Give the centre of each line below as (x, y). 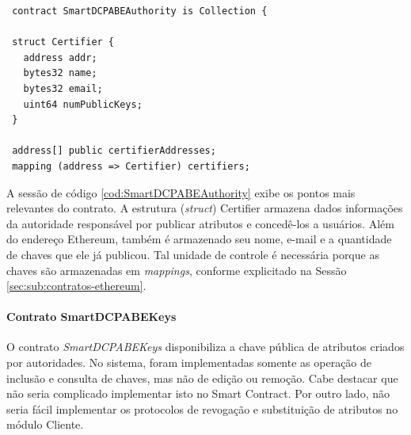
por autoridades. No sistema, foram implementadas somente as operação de (189, 362)
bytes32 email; (63, 88)
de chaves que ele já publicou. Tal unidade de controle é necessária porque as (193, 254)
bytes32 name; (60, 73)
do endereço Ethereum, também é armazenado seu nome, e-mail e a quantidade (199, 239)
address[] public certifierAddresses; (114, 151)
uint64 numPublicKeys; (83, 104)
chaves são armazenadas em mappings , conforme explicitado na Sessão (177, 270)
